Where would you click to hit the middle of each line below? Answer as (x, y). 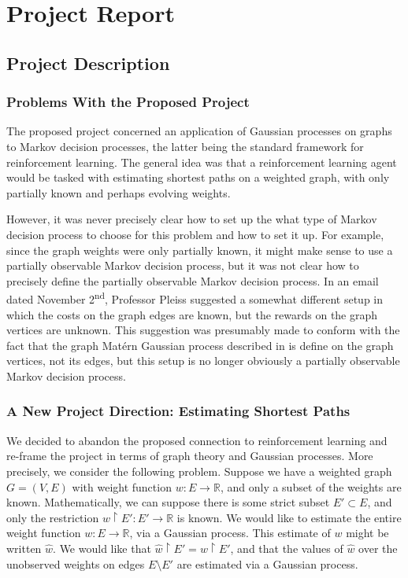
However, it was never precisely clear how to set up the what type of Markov (192, 219)
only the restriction (53, 517)
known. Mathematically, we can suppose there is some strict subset (168, 502)
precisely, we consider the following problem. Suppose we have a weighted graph (199, 471)
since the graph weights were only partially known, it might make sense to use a (200, 250)
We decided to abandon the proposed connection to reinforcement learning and (197, 440)
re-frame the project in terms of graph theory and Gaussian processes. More (190, 456)
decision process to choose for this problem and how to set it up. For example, (195, 234)
